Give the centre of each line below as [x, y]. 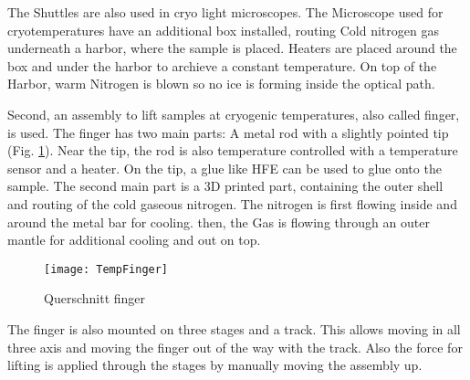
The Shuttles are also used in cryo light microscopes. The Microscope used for [225, 12]
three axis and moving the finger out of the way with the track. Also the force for [235, 347]
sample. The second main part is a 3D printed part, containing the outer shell [225, 186]
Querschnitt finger [95, 298]
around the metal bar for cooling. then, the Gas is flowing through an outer [219, 222]
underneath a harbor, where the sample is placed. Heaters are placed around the [232, 48]
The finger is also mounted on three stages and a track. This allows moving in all [234, 328]
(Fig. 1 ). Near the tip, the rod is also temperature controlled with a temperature [233, 150]
